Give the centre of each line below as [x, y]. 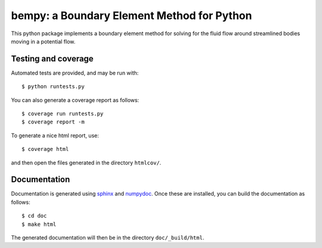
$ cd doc [34, 216]
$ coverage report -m [53, 122]
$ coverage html [45, 149]
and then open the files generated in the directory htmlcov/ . [86, 162]
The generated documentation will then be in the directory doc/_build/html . [108, 238]
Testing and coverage [52, 59]
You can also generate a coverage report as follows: [75, 100]
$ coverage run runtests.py [63, 114]
